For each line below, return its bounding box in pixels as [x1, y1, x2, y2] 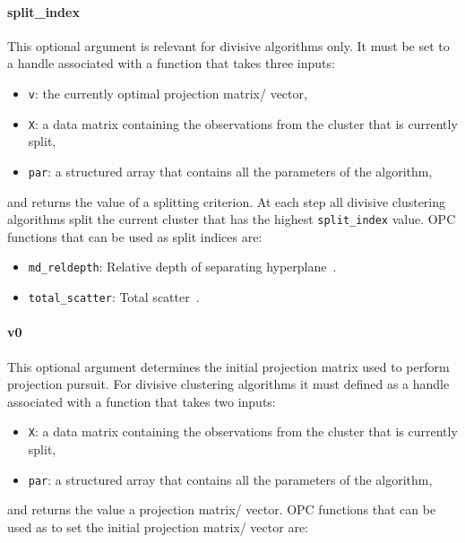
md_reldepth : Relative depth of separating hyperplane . [28, 257, 337, 276]
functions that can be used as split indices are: [7, 227, 263, 246]
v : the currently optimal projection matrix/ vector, [28, 83, 307, 102]
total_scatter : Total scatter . [28, 288, 200, 306]
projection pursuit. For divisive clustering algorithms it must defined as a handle [7, 375, 450, 393]
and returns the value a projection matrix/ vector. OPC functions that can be [7, 500, 436, 519]
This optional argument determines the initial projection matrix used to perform [7, 357, 450, 375]
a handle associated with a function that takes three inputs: [7, 54, 335, 73]
